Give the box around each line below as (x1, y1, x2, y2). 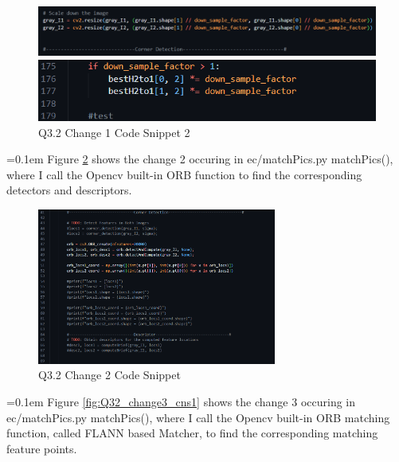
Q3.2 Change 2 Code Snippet (38, 366, 181, 383)
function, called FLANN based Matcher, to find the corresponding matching (6, 425, 378, 441)
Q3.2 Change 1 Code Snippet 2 (38, 123, 190, 140)
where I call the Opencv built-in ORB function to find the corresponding (6, 166, 362, 182)
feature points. (6, 440, 77, 456)
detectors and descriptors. (6, 182, 132, 198)
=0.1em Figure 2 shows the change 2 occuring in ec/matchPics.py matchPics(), (6, 151, 393, 167)
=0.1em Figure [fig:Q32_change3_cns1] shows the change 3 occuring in (6, 393, 356, 409)
